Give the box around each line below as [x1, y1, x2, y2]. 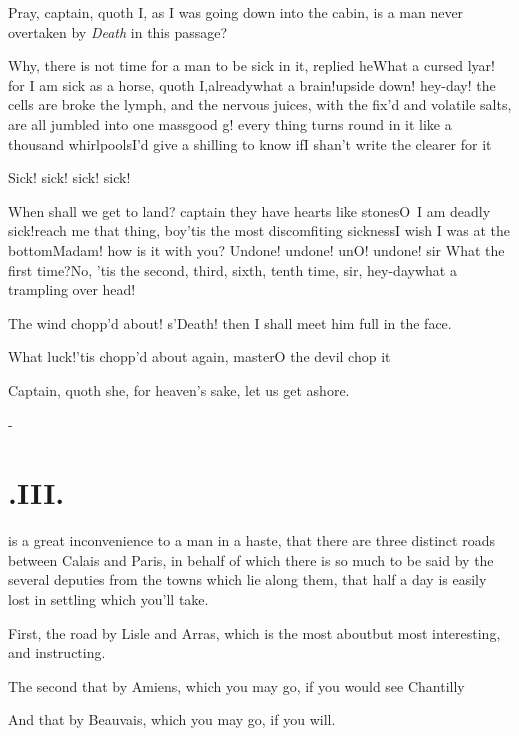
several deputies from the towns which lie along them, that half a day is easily [8, 569, 487, 590]
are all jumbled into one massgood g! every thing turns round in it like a [8, 113, 452, 134]
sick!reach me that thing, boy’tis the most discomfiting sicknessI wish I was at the [8, 220, 510, 241]
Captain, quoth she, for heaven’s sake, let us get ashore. [8, 379, 350, 400]
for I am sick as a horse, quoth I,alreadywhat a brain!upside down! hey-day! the [8, 74, 496, 95]
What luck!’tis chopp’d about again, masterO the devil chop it [8, 346, 391, 367]
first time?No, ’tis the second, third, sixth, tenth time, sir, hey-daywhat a [8, 259, 457, 280]
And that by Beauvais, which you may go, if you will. [8, 709, 336, 730]
